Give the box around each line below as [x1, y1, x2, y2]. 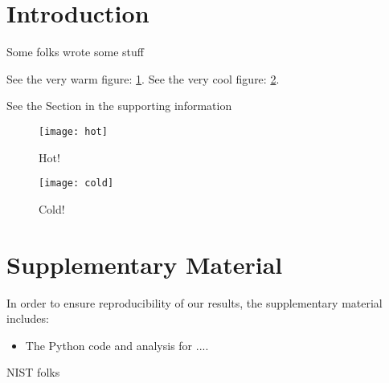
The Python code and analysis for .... [25, 336, 209, 353]
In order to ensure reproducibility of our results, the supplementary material [6, 294, 383, 311]
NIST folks [6, 364, 60, 381]
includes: [6, 310, 49, 327]
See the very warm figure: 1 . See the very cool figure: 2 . [6, 70, 280, 87]
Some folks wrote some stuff [6, 43, 144, 60]
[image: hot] [39, 125, 108, 137]
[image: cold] [39, 177, 114, 189]
